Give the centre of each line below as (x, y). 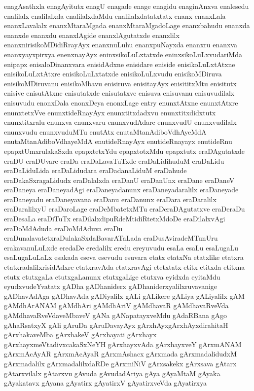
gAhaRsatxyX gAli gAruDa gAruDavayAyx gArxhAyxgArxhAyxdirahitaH (116, 325)
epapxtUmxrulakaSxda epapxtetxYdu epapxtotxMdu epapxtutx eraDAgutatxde (125, 151)
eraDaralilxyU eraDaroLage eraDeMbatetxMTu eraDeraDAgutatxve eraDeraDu (125, 209)
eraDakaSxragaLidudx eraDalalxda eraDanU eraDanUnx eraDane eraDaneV (119, 180)
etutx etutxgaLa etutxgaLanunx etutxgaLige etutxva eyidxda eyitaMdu (112, 276)
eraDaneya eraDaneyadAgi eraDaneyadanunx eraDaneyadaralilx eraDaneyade (121, 190)
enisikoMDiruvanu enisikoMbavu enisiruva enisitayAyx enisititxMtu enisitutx (120, 83)
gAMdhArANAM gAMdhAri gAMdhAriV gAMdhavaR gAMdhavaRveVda (116, 305)
